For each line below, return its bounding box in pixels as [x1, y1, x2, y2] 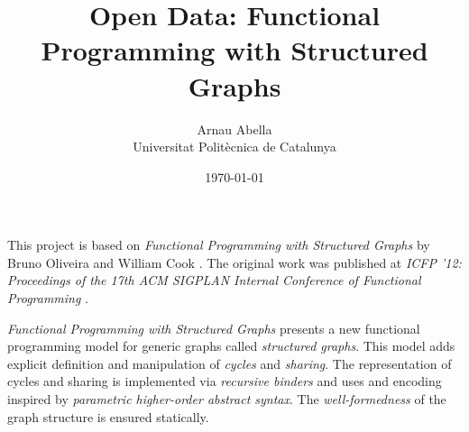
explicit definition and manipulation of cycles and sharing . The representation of [7, 354, 452, 372]
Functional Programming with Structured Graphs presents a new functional [7, 318, 420, 337]
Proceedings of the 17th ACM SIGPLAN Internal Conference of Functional [7, 271, 421, 290]
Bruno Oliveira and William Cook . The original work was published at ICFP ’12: [7, 253, 462, 271]
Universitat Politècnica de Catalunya [133, 137, 336, 156]
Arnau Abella [197, 119, 272, 138]
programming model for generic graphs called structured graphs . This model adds [7, 336, 455, 355]
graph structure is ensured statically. [7, 407, 209, 426]
